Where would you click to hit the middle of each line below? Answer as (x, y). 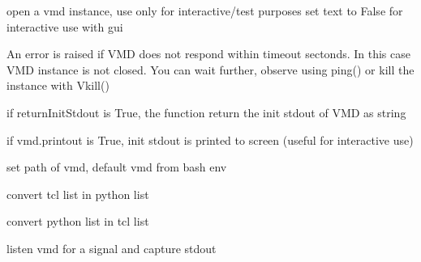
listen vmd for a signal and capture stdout (112, 248)
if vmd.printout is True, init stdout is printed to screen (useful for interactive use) (210, 139)
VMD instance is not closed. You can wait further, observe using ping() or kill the (210, 69)
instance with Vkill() (58, 85)
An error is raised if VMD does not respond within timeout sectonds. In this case (208, 54)
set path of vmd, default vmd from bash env (117, 167)
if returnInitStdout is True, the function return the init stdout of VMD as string (206, 112)
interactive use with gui (65, 26)
